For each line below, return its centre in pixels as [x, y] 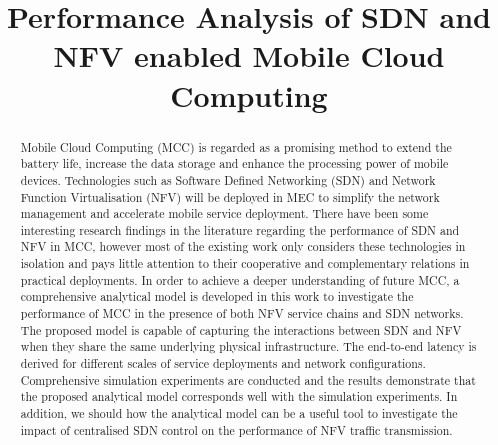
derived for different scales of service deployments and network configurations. [223, 363]
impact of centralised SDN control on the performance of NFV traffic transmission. [236, 429]
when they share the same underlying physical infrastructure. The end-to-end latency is [248, 346]
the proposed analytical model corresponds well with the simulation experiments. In [239, 396]
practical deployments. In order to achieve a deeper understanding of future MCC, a [240, 279]
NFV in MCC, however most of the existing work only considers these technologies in [243, 246]
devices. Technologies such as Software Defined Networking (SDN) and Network [228, 179]
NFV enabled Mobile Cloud [249, 55]
